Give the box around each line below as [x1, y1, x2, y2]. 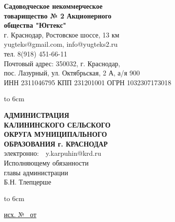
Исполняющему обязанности [4, 157, 89, 167]
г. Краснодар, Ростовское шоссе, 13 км [4, 29, 119, 39]
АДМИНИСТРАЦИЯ [4, 110, 69, 120]
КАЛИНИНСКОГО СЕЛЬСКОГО [4, 119, 111, 129]
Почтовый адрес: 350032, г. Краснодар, [4, 58, 120, 68]
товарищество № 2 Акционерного [4, 10, 112, 20]
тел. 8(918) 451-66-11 [4, 48, 67, 58]
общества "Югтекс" [4, 20, 66, 30]
